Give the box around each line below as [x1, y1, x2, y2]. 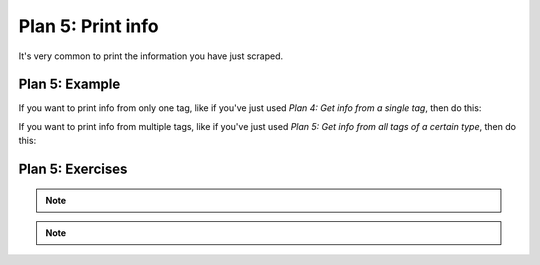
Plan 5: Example [18, 76, 121, 93]
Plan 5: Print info [18, 15, 159, 37]
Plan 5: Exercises [18, 161, 128, 178]
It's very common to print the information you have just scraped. [18, 50, 284, 62]
